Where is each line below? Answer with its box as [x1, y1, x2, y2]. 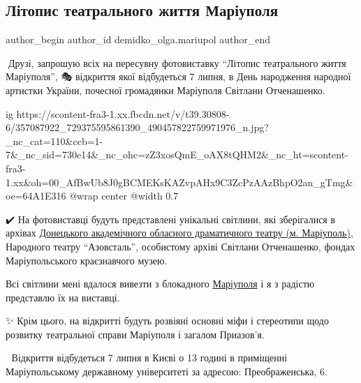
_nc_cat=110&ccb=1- [6, 133, 103, 148]
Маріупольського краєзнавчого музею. [6, 253, 168, 267]
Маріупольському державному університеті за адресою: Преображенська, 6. [6, 364, 327, 379]
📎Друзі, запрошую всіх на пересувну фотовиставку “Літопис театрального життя [6, 55, 346, 70]
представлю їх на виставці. [6, 290, 120, 304]
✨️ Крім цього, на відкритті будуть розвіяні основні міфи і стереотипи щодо [6, 313, 329, 328]
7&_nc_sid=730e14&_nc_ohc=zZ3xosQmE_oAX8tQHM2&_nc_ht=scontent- [6, 147, 348, 162]
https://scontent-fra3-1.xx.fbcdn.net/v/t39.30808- [16, 106, 230, 121]
